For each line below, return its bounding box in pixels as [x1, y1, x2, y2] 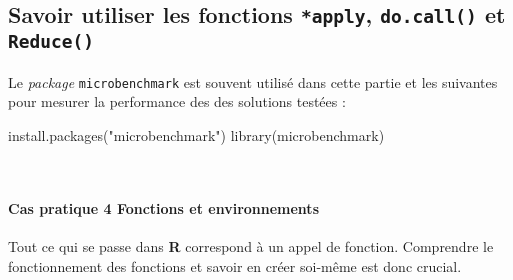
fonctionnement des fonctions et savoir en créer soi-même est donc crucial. [8, 255, 462, 276]
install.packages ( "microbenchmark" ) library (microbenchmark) [8, 125, 385, 145]
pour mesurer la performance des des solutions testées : [8, 91, 346, 112]
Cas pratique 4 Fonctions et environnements [8, 197, 319, 218]
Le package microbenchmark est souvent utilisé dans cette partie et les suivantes [8, 71, 498, 92]
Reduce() [8, 31, 94, 53]
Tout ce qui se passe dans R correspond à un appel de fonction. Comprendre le [8, 235, 494, 256]
